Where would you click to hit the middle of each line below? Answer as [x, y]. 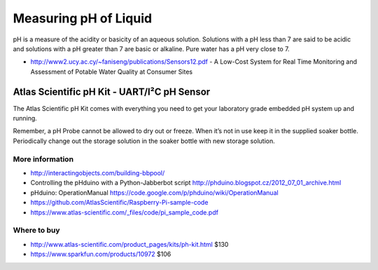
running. [25, 119]
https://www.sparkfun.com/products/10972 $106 [101, 254]
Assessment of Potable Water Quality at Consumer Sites [111, 72]
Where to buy [36, 230]
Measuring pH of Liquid [83, 18]
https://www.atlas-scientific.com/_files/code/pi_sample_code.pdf [124, 212]
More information [43, 159]
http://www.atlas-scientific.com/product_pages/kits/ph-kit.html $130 [129, 244]
